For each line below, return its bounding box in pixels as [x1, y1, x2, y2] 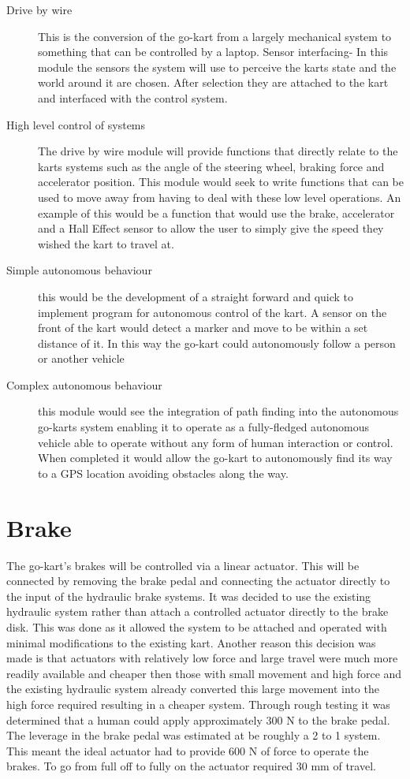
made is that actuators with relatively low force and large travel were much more [6, 650, 398, 666]
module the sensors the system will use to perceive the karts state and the [38, 58, 397, 75]
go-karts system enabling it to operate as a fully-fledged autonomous [38, 419, 370, 435]
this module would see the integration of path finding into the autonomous [38, 403, 399, 419]
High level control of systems [6, 116, 146, 132]
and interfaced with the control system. [38, 89, 228, 106]
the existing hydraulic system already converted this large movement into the [6, 680, 379, 697]
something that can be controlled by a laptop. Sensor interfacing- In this [38, 43, 389, 60]
